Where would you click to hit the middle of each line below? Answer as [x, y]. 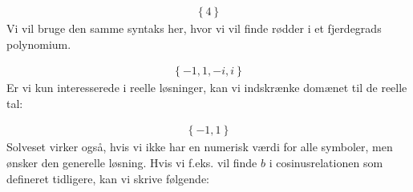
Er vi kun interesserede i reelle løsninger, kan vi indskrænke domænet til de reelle [207, 88]
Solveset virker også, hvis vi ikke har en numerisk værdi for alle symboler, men [200, 147]
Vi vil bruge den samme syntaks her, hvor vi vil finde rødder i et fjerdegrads [194, 28]
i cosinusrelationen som [326, 163]
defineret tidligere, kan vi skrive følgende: [108, 178]
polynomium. [39, 44]
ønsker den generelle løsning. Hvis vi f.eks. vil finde [132, 163]
